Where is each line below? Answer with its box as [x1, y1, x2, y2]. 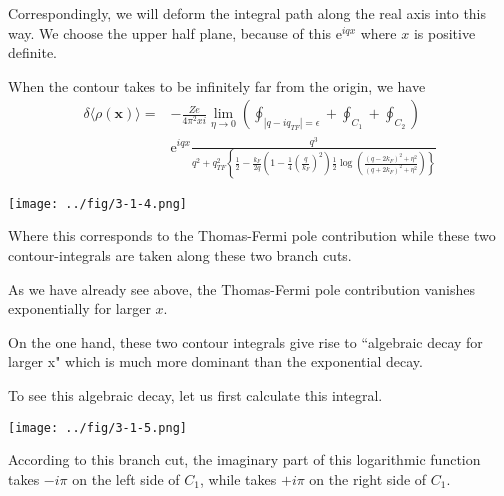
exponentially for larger [8, 298, 151, 319]
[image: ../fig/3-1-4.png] [8, 196, 187, 211]
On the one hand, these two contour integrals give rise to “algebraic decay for [8, 331, 483, 352]
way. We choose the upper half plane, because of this [8, 22, 332, 43]
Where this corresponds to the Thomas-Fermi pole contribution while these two [8, 225, 496, 246]
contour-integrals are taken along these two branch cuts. [8, 245, 352, 266]
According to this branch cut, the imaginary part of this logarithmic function [8, 449, 481, 470]
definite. [8, 42, 58, 63]
